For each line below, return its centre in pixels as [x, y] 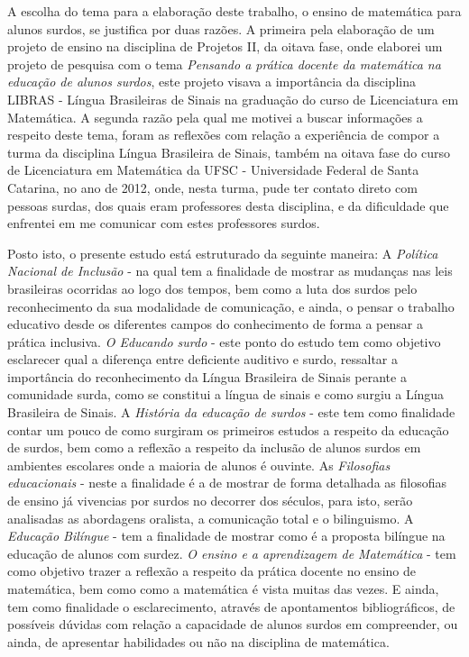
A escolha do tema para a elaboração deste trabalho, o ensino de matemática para [234, 11]
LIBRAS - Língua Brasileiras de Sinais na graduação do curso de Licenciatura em [233, 99]
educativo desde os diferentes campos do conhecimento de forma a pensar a [215, 324]
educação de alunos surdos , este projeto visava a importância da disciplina [212, 82]
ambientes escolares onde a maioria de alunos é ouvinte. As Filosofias [199, 465]
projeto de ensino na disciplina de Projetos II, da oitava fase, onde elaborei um [225, 46]
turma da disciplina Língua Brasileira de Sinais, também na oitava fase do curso [229, 152]
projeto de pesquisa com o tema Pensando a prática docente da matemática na [224, 64]
